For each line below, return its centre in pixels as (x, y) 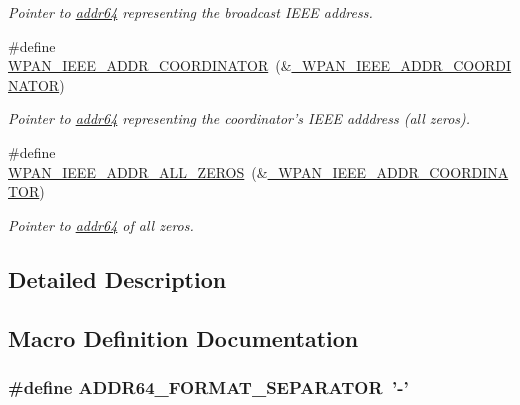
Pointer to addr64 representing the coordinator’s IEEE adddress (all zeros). (239, 118)
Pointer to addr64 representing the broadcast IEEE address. (190, 12)
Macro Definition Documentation (183, 337)
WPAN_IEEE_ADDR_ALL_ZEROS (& (138, 171)
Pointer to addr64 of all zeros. (101, 224)
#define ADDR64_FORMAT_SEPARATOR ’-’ (208, 386)
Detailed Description (117, 278)
